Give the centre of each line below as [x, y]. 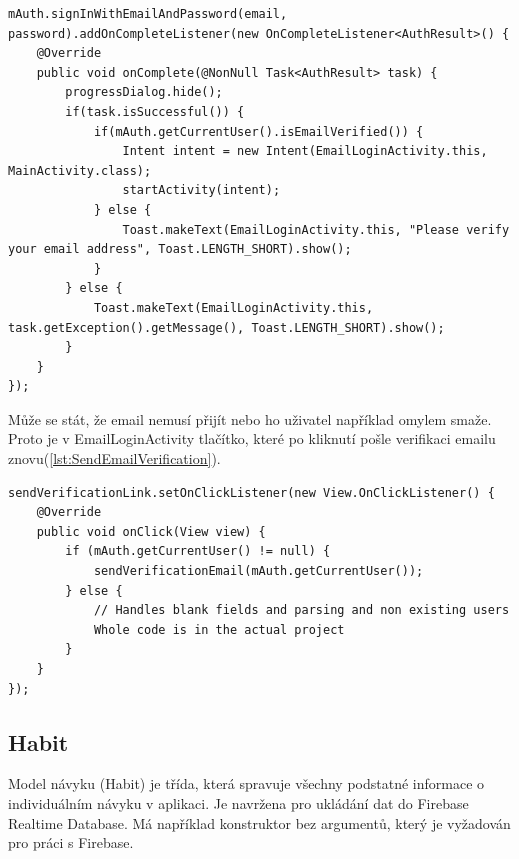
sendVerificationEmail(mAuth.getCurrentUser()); [258, 571]
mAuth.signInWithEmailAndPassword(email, [148, 14]
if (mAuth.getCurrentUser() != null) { [198, 551]
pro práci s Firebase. [71, 842]
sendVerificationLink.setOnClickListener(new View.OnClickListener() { [251, 492]
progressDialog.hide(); [144, 92]
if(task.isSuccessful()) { [155, 111]
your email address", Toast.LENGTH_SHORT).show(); [180, 249]
